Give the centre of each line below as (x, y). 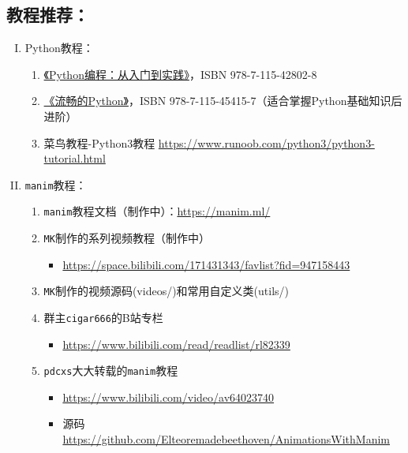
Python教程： (59, 48)
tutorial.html (75, 158)
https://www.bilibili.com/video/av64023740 (168, 397)
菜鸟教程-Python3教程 (99, 142)
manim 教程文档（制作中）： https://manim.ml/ (157, 211)
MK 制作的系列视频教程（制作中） (127, 238)
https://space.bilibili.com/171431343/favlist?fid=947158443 (206, 264)
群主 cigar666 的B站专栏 (103, 317)
